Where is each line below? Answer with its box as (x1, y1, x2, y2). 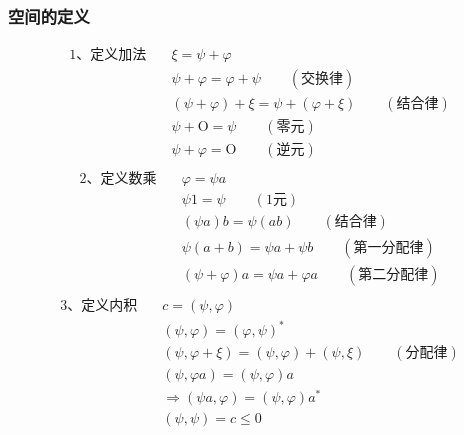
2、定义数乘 (79, 172, 157, 187)
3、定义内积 (60, 298, 138, 313)
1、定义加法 (69, 48, 147, 63)
